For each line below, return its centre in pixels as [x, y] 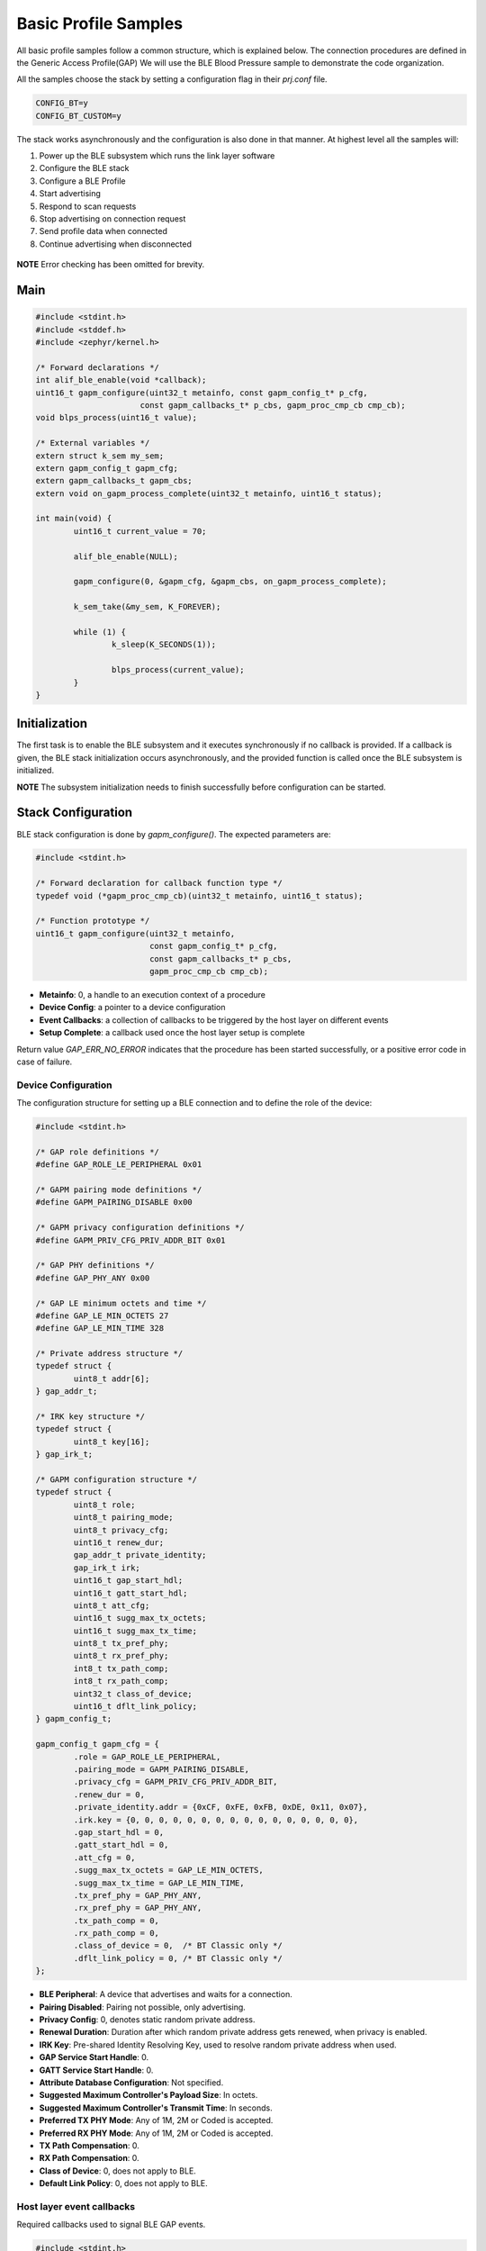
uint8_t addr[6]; [112, 1379]
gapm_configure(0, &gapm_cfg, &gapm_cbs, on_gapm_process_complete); [230, 582]
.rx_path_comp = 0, [116, 1933]
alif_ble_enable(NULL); [126, 556]
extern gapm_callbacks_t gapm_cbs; [114, 481]
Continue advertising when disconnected [116, 244]
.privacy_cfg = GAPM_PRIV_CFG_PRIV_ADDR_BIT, [175, 1782]
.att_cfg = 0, [104, 1858]
